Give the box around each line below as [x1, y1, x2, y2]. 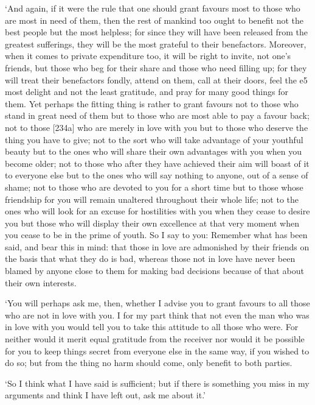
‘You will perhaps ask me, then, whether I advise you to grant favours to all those [5, 297, 310, 309]
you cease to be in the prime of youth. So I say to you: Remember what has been [5, 228, 308, 241]
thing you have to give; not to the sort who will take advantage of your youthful [5, 133, 303, 146]
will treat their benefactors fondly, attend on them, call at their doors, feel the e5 [5, 73, 308, 86]
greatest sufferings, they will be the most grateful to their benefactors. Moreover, [5, 37, 306, 50]
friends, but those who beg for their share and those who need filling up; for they [5, 61, 307, 74]
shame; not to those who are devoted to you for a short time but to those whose [5, 180, 303, 193]
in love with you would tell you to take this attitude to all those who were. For [5, 320, 299, 333]
